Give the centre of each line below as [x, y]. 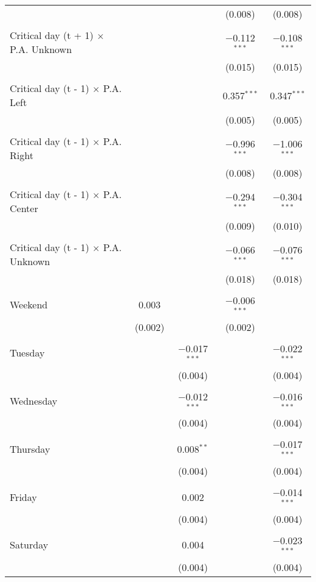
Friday [23, 497]
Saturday [29, 545]
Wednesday [34, 400]
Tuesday [27, 353]
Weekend [29, 305]
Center [24, 208]
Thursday [30, 449]
